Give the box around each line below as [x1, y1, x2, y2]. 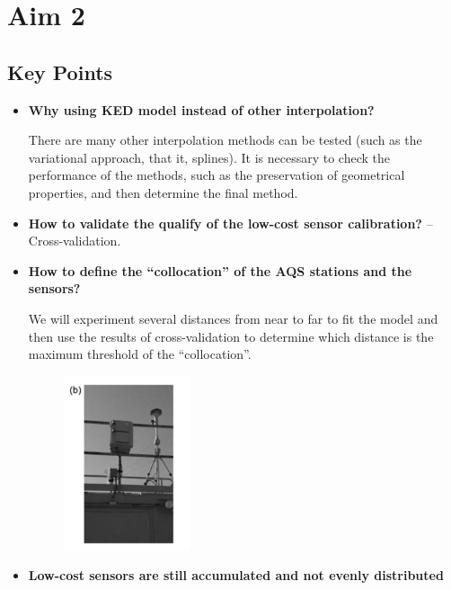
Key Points [7, 58, 113, 85]
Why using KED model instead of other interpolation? [28, 100, 375, 119]
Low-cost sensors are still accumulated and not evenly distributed [28, 566, 444, 585]
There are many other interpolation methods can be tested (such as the [28, 130, 422, 149]
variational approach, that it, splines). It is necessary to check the [28, 147, 391, 166]
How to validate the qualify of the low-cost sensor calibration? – [28, 213, 433, 232]
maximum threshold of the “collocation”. [28, 344, 252, 363]
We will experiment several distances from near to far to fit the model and [28, 308, 438, 327]
